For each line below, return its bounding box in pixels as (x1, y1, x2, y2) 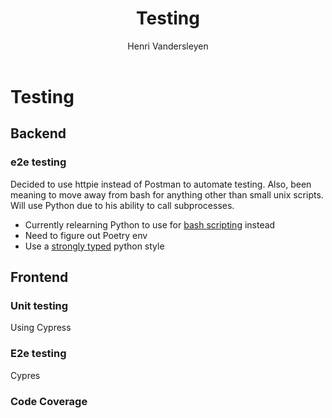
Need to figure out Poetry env (24, 229, 148, 241)
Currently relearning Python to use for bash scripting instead (24, 218, 276, 231)
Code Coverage (10, 394, 88, 408)
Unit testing (10, 298, 69, 312)
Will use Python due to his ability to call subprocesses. (10, 199, 235, 211)
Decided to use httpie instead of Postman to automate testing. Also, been (10, 178, 312, 190)
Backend (10, 125, 67, 142)
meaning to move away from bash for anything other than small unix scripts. (10, 188, 324, 201)
